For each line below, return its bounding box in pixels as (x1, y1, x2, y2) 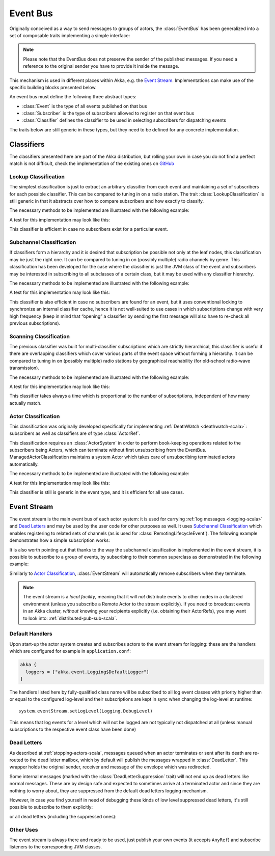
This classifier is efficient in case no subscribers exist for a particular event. (9, 226, 168, 232)
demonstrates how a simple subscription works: (9, 537, 111, 543)
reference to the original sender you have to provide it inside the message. (23, 63, 179, 69)
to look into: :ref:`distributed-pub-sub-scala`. (23, 615, 117, 621)
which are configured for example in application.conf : (9, 648, 131, 654)
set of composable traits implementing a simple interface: (9, 32, 130, 38)
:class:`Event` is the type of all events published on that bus (22, 103, 147, 109)
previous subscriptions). (9, 320, 61, 326)
